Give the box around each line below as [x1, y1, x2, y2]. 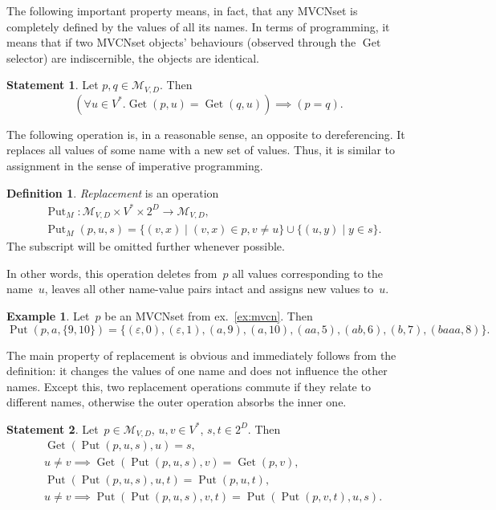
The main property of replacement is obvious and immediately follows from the [6, 346, 396, 363]
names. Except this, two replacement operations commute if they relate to [6, 377, 371, 394]
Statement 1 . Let [6, 76, 99, 93]
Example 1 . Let [6, 308, 90, 324]
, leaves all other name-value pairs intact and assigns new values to [44, 280, 374, 297]
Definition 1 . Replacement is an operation [6, 184, 219, 201]
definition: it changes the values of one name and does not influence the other [6, 362, 388, 379]
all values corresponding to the [232, 264, 383, 281]
